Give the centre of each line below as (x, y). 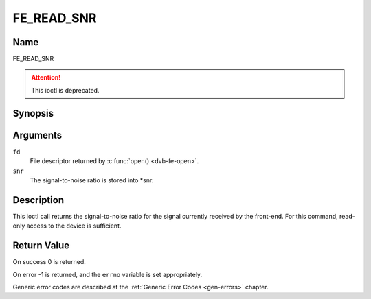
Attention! (46, 77)
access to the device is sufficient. (74, 226)
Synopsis (33, 113)
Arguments (37, 135)
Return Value (41, 246)
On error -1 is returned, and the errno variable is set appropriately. (108, 274)
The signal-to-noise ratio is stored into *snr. (92, 180)
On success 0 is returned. (49, 262)
